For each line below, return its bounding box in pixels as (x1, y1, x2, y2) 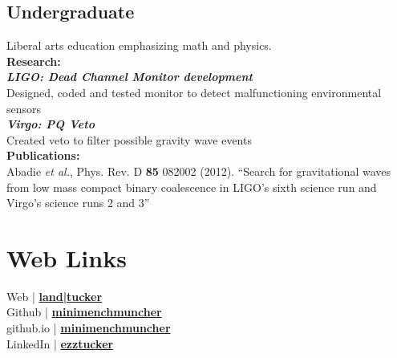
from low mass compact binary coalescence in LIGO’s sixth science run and (6, 178, 377, 195)
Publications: (6, 147, 80, 164)
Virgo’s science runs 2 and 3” (6, 194, 150, 211)
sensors (6, 100, 42, 116)
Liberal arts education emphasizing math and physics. (6, 37, 272, 54)
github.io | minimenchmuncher (6, 319, 171, 336)
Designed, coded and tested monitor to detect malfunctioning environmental (6, 83, 382, 100)
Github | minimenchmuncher (6, 303, 162, 320)
